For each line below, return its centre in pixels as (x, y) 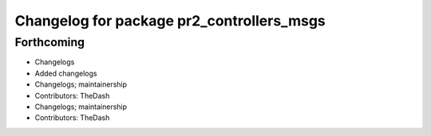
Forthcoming (50, 42)
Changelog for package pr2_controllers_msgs (170, 21)
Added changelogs (66, 73)
